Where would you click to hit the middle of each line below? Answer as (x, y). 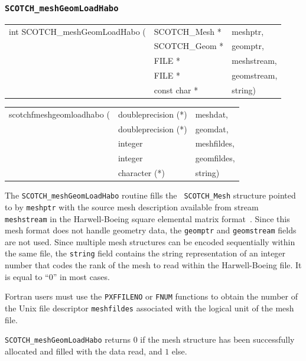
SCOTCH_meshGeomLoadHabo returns (68, 339)
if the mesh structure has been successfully (217, 339)
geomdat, (212, 129)
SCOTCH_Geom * (189, 46)
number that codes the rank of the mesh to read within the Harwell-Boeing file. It (153, 265)
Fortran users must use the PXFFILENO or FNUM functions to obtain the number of (151, 296)
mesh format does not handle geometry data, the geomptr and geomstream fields (151, 230)
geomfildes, (215, 158)
